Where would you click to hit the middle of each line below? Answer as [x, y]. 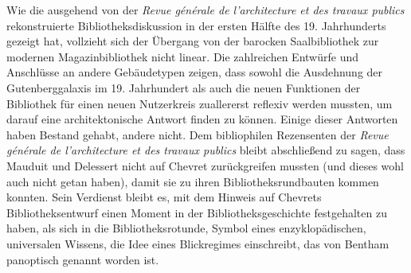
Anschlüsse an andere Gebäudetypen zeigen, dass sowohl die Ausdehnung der [195, 72]
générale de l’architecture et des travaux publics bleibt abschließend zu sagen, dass [206, 150]
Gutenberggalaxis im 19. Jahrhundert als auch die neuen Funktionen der [184, 87]
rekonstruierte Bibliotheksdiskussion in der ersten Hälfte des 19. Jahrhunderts [196, 25]
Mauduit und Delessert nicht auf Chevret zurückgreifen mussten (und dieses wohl [205, 165]
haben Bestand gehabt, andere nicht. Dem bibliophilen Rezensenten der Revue [198, 134]
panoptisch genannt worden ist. [83, 259]
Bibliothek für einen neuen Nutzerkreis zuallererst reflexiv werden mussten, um [200, 103]
